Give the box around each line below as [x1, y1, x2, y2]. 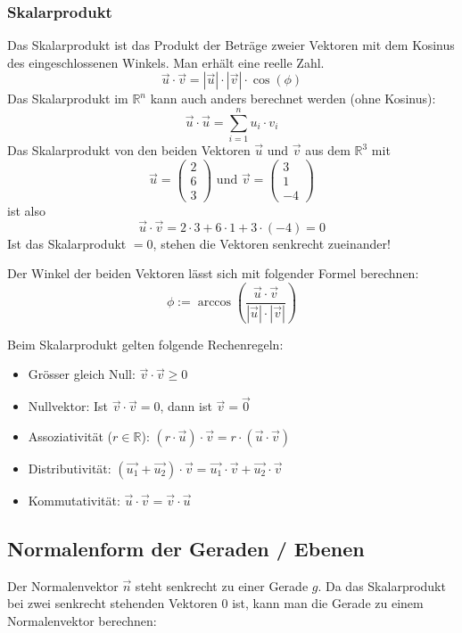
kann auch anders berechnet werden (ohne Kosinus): [150, 89, 436, 108]
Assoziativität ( [28, 426, 113, 445]
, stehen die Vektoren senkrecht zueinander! [153, 234, 391, 252]
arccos [197, 296, 232, 309]
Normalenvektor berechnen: [7, 611, 157, 629]
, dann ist [160, 397, 212, 415]
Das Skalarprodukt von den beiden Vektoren [7, 141, 251, 160]
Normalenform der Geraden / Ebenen [7, 534, 365, 562]
